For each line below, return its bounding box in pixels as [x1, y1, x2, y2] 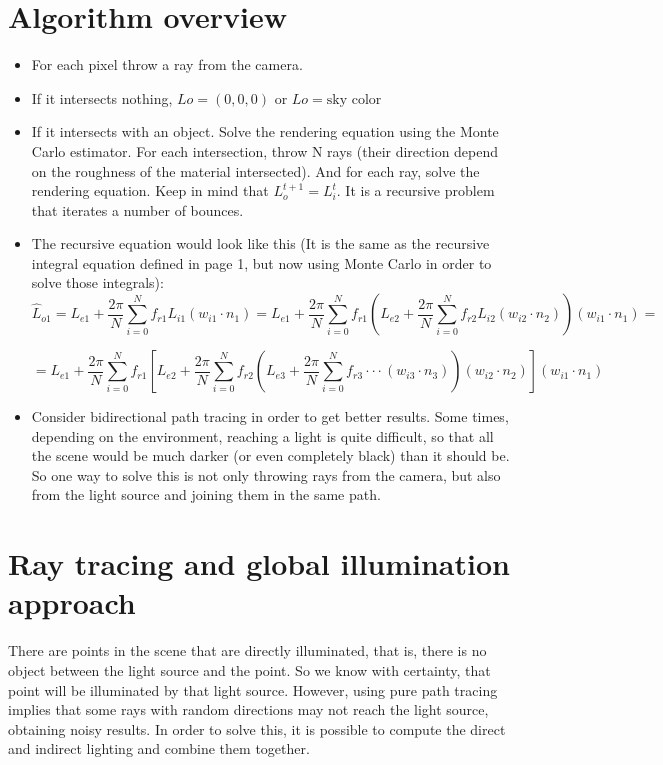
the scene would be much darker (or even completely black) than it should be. [31, 445, 510, 466]
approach [8, 582, 136, 623]
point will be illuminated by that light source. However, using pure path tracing [8, 679, 498, 700]
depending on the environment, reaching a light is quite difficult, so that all [31, 425, 494, 446]
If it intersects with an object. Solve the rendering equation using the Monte [31, 121, 499, 142]
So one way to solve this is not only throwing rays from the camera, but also [31, 464, 501, 485]
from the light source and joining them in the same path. [31, 484, 381, 505]
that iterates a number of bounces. [31, 199, 244, 220]
